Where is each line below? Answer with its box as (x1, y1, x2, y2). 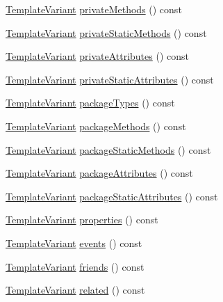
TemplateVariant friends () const (6, 259, 144, 273)
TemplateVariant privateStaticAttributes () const (6, 72, 214, 86)
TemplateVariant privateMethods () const (6, 2, 182, 16)
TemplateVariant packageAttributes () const (6, 166, 193, 180)
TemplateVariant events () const (6, 235, 142, 250)
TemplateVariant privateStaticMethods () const (6, 25, 207, 40)
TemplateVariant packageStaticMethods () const (6, 142, 211, 157)
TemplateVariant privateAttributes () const (6, 49, 189, 63)
